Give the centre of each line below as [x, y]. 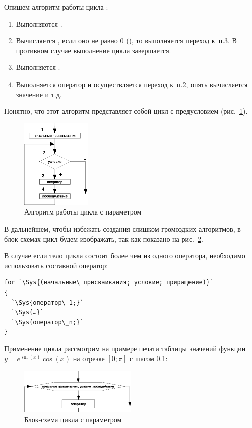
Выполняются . [39, 23]
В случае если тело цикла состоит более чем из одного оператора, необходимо [125, 256]
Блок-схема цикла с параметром [73, 419]
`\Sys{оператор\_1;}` [47, 302]
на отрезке [89, 358]
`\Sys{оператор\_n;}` [47, 322]
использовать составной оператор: [56, 265]
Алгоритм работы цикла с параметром [83, 212]
